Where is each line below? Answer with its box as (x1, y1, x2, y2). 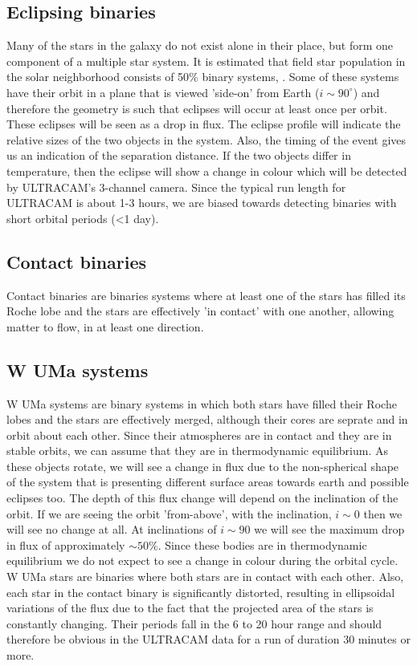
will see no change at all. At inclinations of (6, 521, 217, 538)
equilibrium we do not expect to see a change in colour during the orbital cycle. (6, 552, 399, 569)
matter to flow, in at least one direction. (6, 318, 204, 335)
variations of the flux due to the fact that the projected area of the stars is (6, 599, 374, 616)
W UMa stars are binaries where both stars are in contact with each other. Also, (6, 568, 404, 585)
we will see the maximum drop (254, 521, 405, 538)
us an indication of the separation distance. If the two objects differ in (6, 147, 351, 164)
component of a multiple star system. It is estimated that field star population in (6, 52, 406, 69)
